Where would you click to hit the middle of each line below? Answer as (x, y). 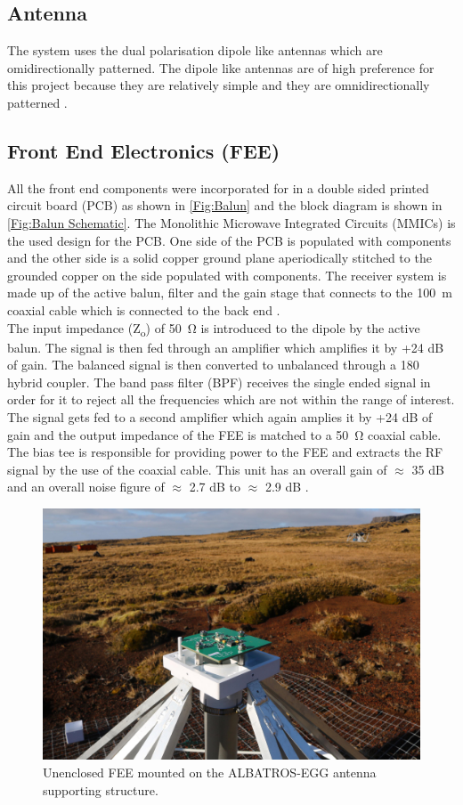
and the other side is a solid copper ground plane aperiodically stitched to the (219, 258)
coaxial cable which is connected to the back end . (144, 309)
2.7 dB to (215, 487)
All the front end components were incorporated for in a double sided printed (218, 187)
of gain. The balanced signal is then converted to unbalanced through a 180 (213, 365)
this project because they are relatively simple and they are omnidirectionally (219, 85)
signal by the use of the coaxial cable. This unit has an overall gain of (197, 469)
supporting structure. (101, 789)
